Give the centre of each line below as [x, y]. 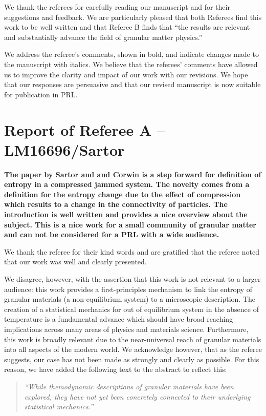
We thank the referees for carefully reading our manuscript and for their [117, 7]
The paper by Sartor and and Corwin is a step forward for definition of [133, 174]
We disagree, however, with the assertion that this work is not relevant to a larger [132, 279]
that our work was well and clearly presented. [75, 262]
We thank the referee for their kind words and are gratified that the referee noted [132, 251]
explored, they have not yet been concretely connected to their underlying [137, 396]
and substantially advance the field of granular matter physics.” [103, 37]
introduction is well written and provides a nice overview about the [126, 214]
